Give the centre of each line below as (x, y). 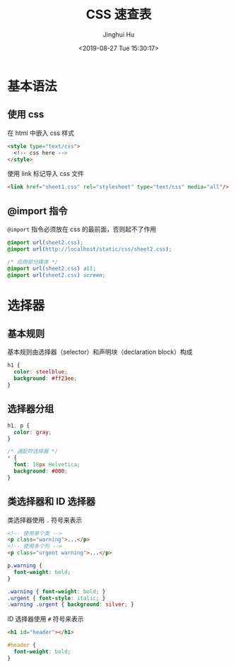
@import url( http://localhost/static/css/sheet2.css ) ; (90, 249)
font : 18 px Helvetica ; (47, 465)
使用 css (26, 115)
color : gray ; (33, 432)
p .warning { (25, 566)
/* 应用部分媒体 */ (33, 262)
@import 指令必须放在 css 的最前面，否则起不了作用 (82, 229)
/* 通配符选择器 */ (33, 452)
